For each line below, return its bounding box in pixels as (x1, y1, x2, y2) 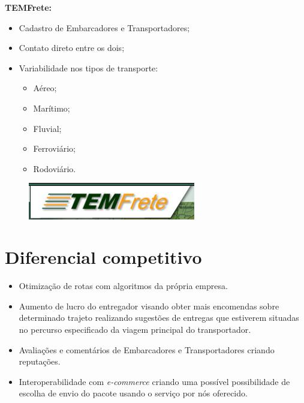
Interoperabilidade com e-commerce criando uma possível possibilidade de (19, 375, 290, 387)
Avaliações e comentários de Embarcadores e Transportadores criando (19, 343, 275, 356)
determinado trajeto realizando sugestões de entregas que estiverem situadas (19, 311, 299, 324)
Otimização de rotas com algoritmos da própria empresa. (19, 279, 228, 292)
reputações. (19, 355, 61, 368)
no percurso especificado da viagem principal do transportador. (19, 323, 251, 335)
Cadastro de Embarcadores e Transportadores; (19, 21, 190, 34)
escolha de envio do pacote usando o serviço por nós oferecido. (19, 387, 248, 399)
